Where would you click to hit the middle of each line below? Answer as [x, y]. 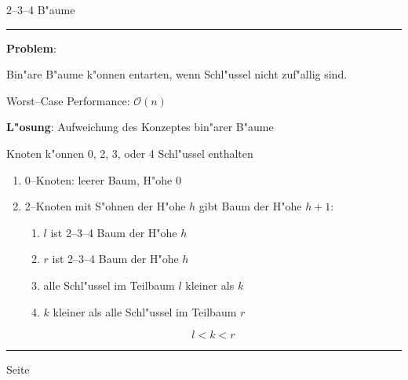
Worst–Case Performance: [68, 100]
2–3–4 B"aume [41, 9]
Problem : [31, 47]
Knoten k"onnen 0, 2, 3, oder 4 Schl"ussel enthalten [130, 153]
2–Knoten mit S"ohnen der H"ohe [105, 206]
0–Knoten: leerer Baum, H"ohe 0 [103, 179]
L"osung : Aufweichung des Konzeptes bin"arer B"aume [140, 127]
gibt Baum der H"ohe [250, 206]
